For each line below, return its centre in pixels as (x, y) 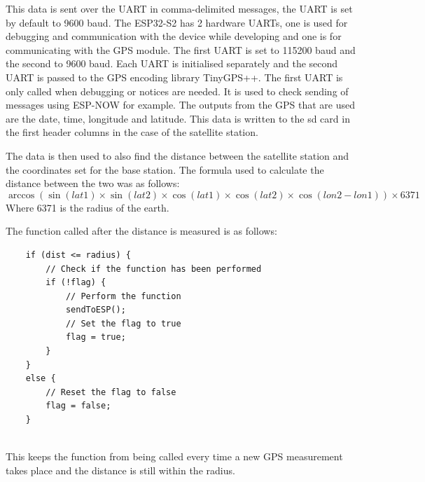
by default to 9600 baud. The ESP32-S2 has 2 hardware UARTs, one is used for (177, 22)
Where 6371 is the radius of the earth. (88, 207)
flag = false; (78, 406)
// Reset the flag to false (111, 392)
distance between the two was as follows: (93, 183)
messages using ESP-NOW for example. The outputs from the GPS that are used (181, 105)
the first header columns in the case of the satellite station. (132, 132)
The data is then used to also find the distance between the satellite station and (177, 155)
